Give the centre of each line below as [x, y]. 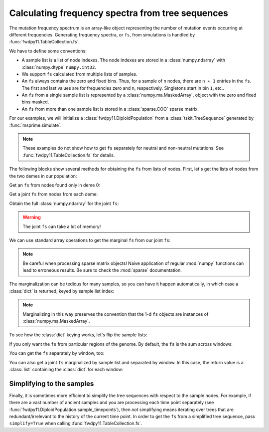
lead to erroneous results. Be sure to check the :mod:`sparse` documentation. [102, 270]
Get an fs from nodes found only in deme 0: [55, 185]
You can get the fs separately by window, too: [57, 353]
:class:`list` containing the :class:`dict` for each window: [66, 369]
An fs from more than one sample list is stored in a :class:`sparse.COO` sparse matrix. [110, 109]
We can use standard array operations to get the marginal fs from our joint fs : [90, 240]
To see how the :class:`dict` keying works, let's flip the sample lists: [78, 335]
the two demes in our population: [43, 176]
